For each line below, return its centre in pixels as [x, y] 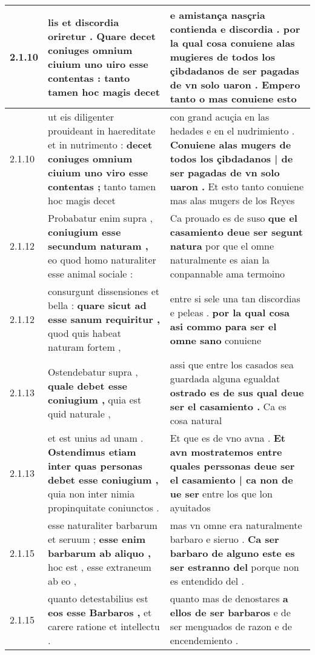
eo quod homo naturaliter [102, 260]
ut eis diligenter [81, 117]
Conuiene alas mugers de [230, 145]
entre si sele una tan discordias [235, 298]
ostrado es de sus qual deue [237, 392]
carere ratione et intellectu [104, 626]
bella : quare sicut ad [97, 305]
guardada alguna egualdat [225, 378]
